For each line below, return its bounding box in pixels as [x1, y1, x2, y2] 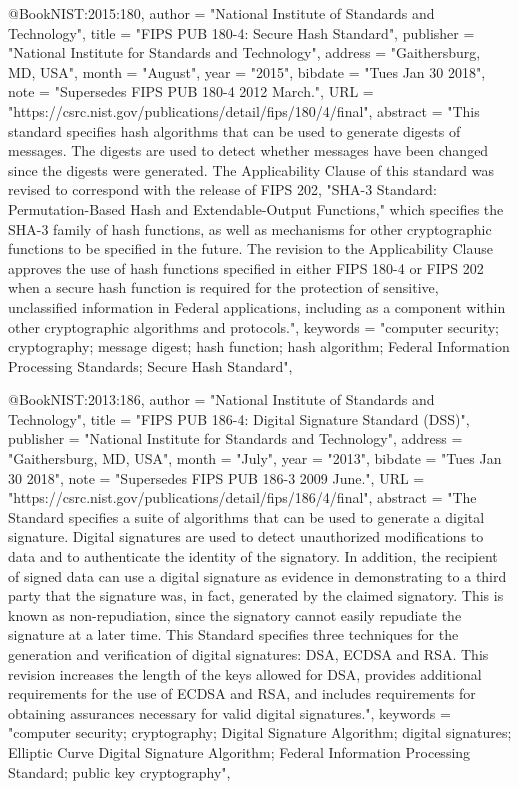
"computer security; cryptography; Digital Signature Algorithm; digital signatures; [8, 722, 512, 743]
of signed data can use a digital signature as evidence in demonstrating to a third [8, 565, 507, 586]
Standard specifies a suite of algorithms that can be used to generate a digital [8, 506, 485, 527]
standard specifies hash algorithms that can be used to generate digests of [8, 120, 461, 141]
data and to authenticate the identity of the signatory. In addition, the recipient [8, 546, 498, 567]
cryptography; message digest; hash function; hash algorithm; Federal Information [8, 336, 510, 357]
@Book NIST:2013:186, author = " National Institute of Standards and [8, 389, 435, 410]
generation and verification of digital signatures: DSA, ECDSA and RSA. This [8, 644, 489, 664]
